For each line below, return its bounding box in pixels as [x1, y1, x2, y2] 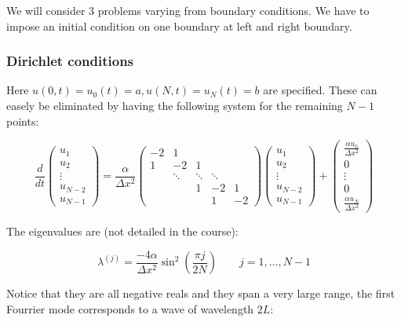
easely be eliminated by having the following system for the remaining [6, 97, 343, 113]
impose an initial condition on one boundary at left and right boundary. [6, 17, 352, 34]
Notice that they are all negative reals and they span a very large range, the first [6, 285, 396, 302]
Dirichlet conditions [6, 51, 134, 71]
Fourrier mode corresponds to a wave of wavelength [6, 300, 254, 317]
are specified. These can [263, 82, 377, 98]
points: [6, 112, 39, 129]
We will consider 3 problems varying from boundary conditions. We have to [6, 2, 370, 18]
